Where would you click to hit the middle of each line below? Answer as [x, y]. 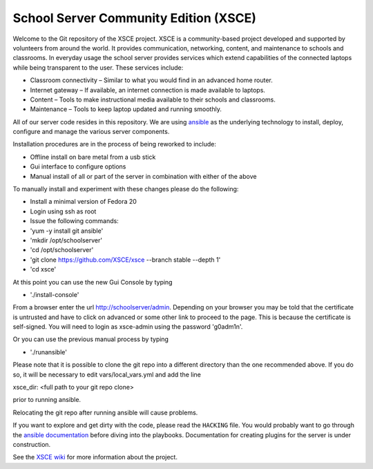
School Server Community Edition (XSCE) [135, 18]
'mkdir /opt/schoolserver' [66, 240]
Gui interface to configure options [78, 166]
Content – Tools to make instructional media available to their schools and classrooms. [153, 99]
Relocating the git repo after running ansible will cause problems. [105, 412]
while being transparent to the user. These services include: [98, 67]
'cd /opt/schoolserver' [62, 250]
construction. [32, 444]
